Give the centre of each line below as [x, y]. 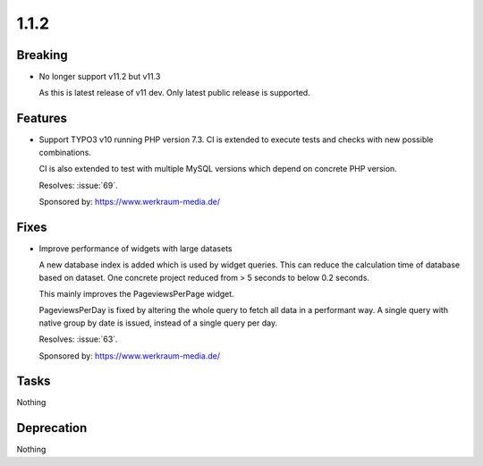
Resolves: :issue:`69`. [78, 185]
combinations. [65, 152]
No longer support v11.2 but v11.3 [100, 77]
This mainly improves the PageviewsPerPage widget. [136, 294]
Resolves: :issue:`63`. [78, 339]
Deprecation [52, 428]
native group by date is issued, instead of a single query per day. [158, 323]
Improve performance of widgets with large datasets [136, 248]
